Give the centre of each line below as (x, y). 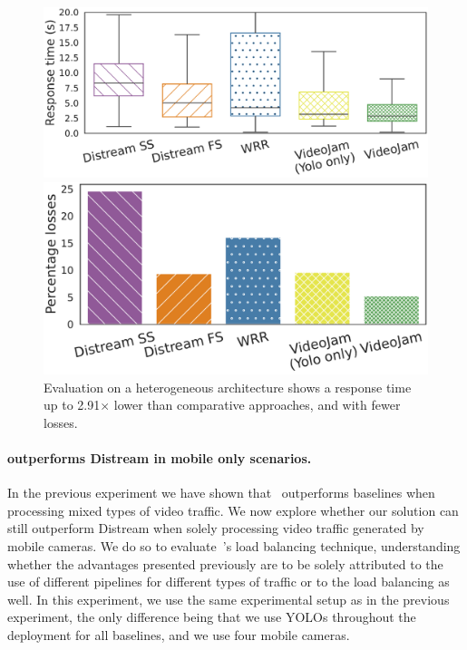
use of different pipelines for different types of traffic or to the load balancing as (229, 582)
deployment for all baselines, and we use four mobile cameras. (179, 634)
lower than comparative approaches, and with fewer (257, 405)
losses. (61, 422)
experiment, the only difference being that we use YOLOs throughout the (212, 617)
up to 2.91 (72, 405)
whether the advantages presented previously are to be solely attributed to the (225, 563)
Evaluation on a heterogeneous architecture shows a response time (228, 387)
